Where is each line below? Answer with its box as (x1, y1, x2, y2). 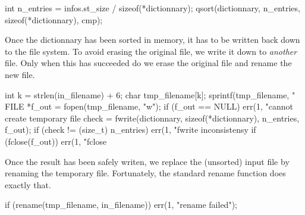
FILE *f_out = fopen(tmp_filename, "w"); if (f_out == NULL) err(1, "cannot (5, 100, 294, 113)
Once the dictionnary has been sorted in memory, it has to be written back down (5, 33, 300, 46)
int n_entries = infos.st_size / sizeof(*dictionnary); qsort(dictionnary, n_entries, (5, 2, 300, 14)
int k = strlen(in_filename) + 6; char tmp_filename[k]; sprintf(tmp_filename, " (5, 88, 295, 101)
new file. (5, 68, 35, 80)
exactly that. (5, 178, 51, 191)
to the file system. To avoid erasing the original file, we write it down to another (5, 45, 297, 57)
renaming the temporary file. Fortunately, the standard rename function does (5, 167, 286, 179)
